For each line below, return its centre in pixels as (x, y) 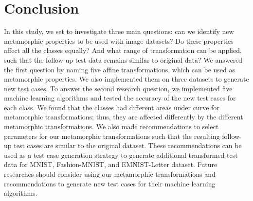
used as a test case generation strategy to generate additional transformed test (121, 155)
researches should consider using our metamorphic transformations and (110, 174)
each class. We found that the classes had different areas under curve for (112, 107)
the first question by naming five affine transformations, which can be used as (120, 69)
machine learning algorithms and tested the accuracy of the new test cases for (120, 98)
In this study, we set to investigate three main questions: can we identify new (119, 31)
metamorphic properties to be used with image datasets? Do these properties (119, 41)
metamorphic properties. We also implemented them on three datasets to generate (126, 79)
